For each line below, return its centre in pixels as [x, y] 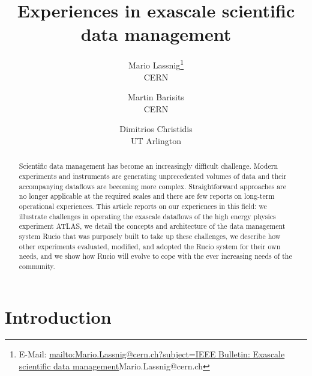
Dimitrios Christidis [156, 129]
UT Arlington [156, 140]
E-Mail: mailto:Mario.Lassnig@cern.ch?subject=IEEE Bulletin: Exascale [152, 354]
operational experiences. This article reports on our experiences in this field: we [143, 206]
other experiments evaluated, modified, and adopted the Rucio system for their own [150, 246]
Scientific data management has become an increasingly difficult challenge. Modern [148, 166]
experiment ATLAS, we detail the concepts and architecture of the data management [152, 226]
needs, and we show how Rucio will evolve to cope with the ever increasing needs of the [155, 256]
